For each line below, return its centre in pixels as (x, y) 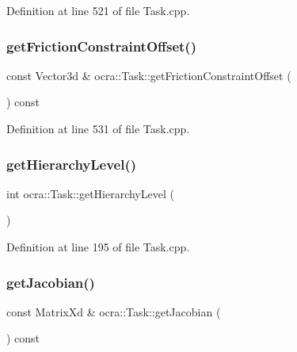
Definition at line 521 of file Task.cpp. (98, 10)
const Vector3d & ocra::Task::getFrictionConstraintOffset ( (149, 75)
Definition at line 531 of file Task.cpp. (98, 128)
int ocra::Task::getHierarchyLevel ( (90, 193)
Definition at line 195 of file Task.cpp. (98, 247)
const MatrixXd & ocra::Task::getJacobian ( (114, 311)
